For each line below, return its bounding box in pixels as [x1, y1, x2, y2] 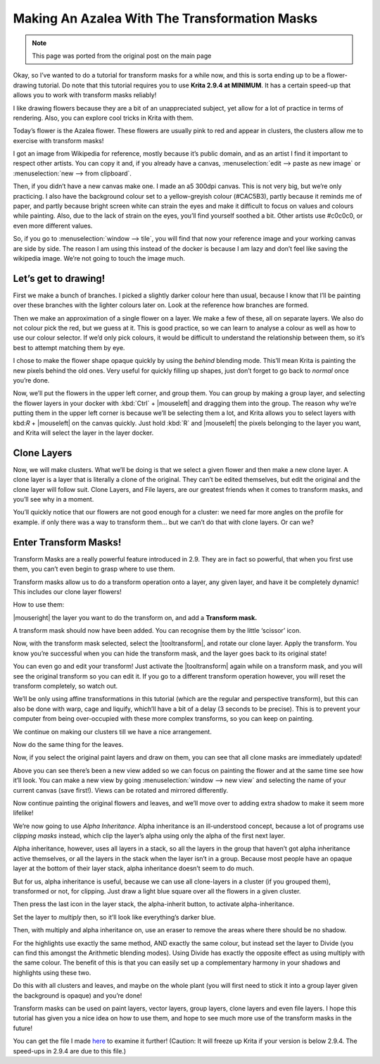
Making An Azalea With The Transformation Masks [13, 11, 318, 26]
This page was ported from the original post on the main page [32, 51, 212, 60]
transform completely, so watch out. [13, 682, 118, 691]
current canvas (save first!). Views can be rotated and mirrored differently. [13, 786, 229, 794]
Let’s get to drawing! [13, 272, 106, 285]
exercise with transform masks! [13, 136, 104, 144]
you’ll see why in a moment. [13, 495, 94, 504]
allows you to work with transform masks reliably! [13, 91, 157, 99]
